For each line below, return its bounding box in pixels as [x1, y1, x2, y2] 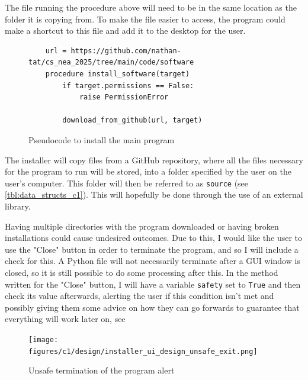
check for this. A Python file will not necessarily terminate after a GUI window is [5, 255, 300, 267]
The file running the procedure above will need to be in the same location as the [5, 1, 297, 13]
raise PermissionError [79, 93, 169, 102]
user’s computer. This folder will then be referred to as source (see [5, 176, 249, 189]
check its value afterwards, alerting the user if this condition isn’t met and [5, 289, 274, 302]
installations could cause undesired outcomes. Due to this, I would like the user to [5, 231, 303, 244]
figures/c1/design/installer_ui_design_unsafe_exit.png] [28, 347, 258, 356]
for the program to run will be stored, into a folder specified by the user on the [5, 165, 291, 178]
